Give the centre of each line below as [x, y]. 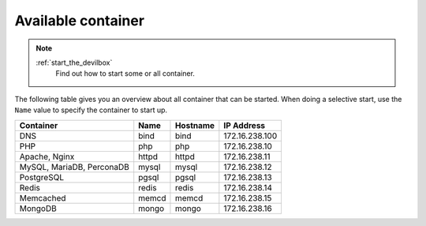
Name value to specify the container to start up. [91, 110]
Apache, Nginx [47, 156]
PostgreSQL [42, 177]
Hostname [195, 125]
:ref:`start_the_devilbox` [74, 62]
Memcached [43, 198]
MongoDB [38, 208]
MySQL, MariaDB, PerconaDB [74, 167]
